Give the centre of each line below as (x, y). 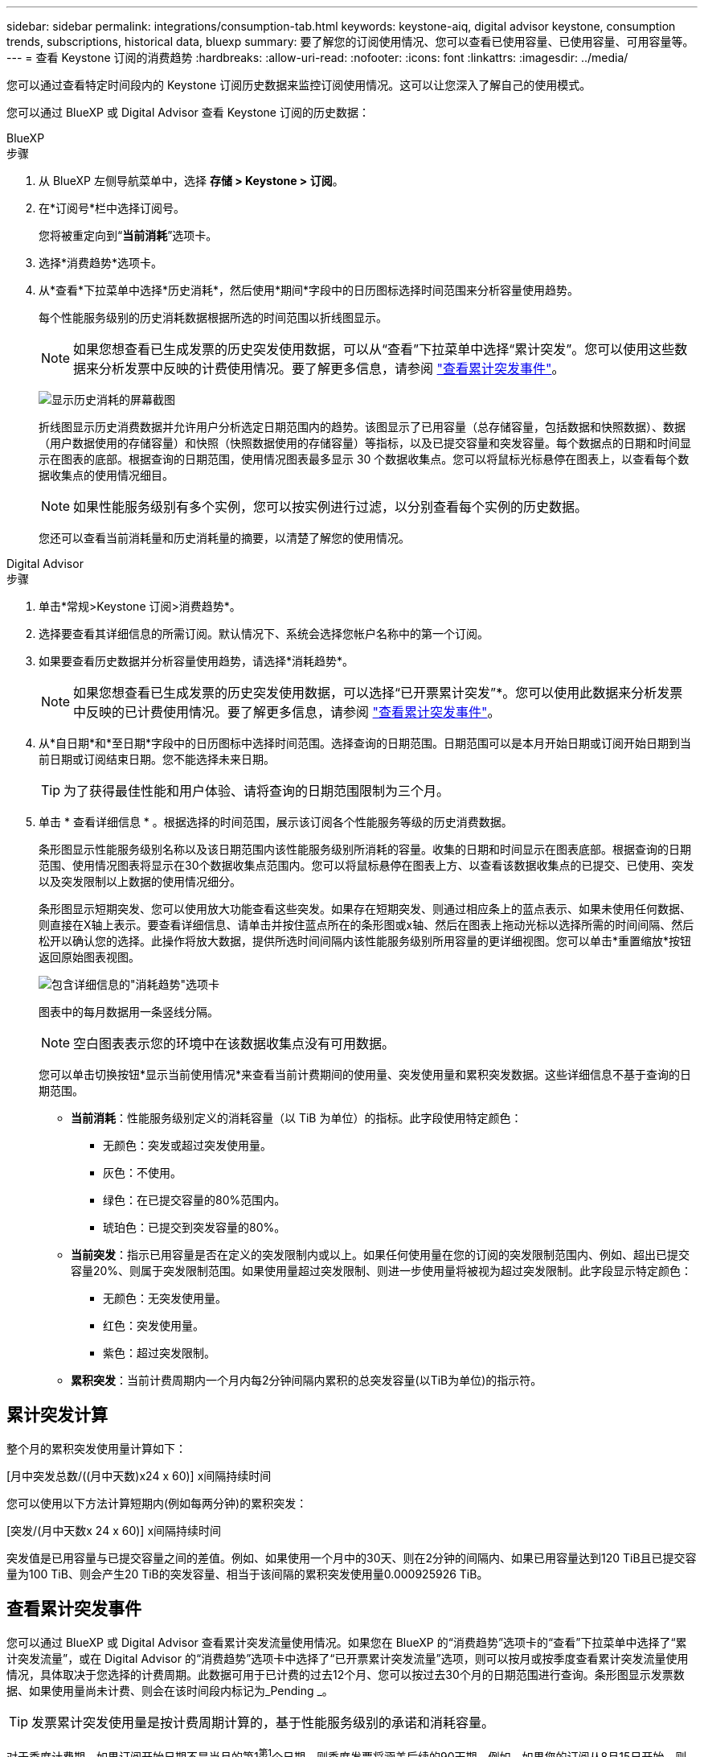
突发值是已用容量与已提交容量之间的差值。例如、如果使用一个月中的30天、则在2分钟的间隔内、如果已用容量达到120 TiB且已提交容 (352, 1557)
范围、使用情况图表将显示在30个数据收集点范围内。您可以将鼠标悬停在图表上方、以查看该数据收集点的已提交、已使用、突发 (366, 865)
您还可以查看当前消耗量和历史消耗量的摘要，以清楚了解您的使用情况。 (224, 538)
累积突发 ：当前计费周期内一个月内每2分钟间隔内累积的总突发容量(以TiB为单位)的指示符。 (307, 1380)
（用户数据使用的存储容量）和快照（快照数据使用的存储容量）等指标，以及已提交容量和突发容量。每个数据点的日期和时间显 (365, 443)
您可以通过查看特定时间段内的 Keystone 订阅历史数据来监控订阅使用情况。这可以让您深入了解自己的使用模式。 (299, 85)
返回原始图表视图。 (89, 957)
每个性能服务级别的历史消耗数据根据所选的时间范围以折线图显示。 (213, 317)
